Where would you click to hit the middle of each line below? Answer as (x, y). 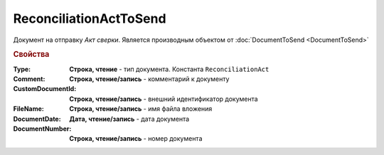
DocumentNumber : (42, 129)
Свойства (31, 55)
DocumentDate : (37, 119)
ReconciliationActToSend (90, 18)
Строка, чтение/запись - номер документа (136, 139)
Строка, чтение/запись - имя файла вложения (141, 109)
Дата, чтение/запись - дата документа (129, 119)
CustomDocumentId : (45, 89)
